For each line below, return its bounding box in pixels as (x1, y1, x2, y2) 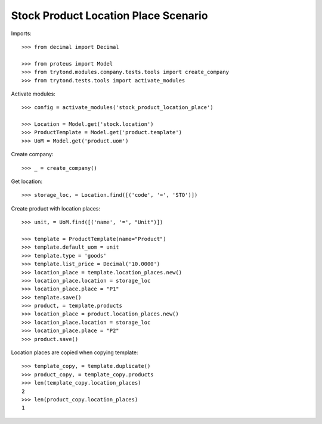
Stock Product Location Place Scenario (11, 9, 208, 22)
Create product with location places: (11, 205, 101, 212)
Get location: (11, 178, 43, 185)
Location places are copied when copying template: (11, 349, 138, 356)
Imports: (11, 30, 32, 37)
